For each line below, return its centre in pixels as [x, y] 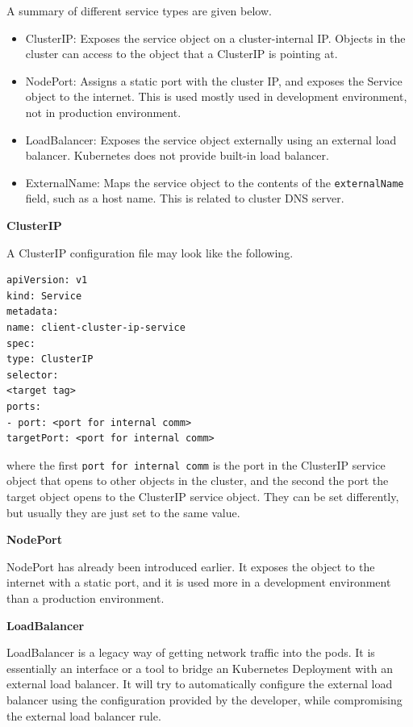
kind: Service [44, 296]
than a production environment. [86, 597]
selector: [33, 375]
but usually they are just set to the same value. [123, 512]
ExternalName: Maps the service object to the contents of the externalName [215, 182]
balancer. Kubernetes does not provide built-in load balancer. [177, 155]
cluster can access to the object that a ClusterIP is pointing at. [181, 54]
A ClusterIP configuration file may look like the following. [150, 252]
